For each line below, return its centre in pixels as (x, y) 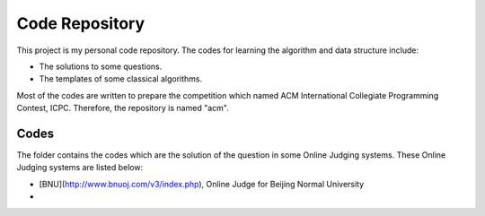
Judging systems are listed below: (80, 168)
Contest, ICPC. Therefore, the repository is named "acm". (123, 108)
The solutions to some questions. (101, 66)
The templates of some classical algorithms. (121, 79)
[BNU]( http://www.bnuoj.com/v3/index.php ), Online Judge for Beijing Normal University (202, 184)
